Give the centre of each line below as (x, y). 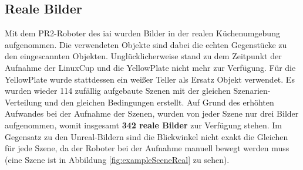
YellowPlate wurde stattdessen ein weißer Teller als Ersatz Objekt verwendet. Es (150, 79)
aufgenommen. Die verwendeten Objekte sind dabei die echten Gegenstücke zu (146, 44)
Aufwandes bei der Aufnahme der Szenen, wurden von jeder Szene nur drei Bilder (152, 113)
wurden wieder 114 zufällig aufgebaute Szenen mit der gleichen (118, 91)
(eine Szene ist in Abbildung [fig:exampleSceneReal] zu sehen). (117, 159)
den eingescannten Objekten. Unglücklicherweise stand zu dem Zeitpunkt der (143, 56)
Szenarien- (252, 91)
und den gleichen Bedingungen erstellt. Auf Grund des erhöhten (159, 102)
